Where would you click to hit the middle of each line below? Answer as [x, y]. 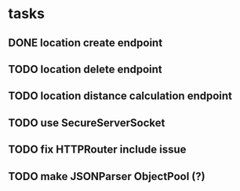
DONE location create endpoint [85, 43]
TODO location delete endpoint [85, 69]
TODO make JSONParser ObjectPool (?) [107, 176]
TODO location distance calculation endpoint [120, 96]
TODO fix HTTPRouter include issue [97, 150]
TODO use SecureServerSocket [87, 123]
